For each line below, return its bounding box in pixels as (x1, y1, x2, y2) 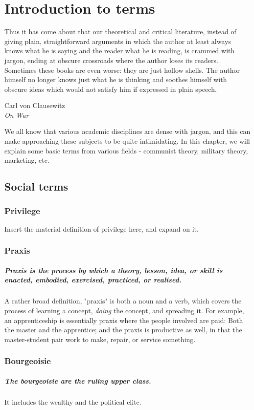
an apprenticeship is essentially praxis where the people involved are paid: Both (4, 315, 243, 325)
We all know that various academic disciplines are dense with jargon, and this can (4, 126, 251, 136)
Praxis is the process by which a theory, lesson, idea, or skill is (4, 265, 223, 275)
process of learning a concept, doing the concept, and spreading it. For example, (4, 305, 244, 316)
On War (4, 109, 29, 120)
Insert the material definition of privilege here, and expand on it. (4, 223, 199, 234)
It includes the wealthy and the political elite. (4, 396, 141, 407)
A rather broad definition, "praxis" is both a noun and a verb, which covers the (4, 296, 242, 306)
